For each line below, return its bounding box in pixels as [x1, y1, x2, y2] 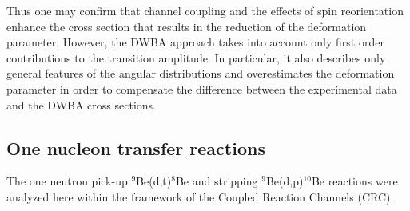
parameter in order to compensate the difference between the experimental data [6, 80, 397, 97]
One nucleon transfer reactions [6, 135, 265, 160]
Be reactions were [311, 173, 398, 189]
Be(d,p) [265, 173, 304, 189]
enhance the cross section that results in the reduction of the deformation [6, 18, 367, 34]
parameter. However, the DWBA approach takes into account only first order [6, 34, 384, 50]
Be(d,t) [136, 173, 172, 189]
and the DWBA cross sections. [6, 96, 156, 113]
